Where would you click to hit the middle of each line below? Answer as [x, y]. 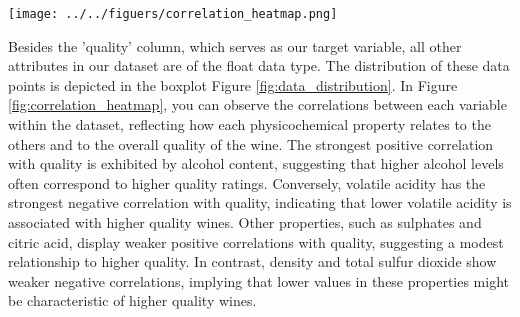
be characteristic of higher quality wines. [132, 300]
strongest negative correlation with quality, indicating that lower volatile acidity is [260, 202]
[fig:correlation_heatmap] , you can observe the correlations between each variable [257, 104]
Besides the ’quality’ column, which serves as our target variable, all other [235, 45]
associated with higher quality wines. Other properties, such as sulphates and [245, 222]
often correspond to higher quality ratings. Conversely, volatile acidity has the [247, 182]
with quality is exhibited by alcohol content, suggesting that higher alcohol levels [256, 163]
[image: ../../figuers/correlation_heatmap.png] [173, 14]
